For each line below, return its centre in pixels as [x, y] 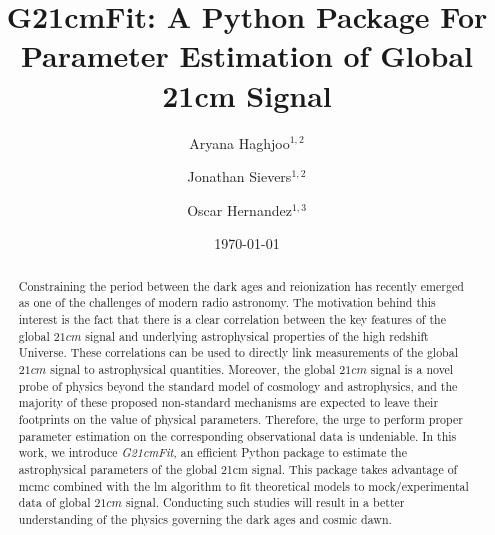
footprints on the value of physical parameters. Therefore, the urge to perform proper [240, 418]
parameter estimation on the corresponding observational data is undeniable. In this [237, 435]
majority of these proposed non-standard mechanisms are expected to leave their [228, 402]
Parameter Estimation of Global [247, 55]
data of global [54, 502]
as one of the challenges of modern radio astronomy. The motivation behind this [227, 302]
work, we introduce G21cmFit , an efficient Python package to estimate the [212, 452]
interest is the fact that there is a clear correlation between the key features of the [232, 318]
